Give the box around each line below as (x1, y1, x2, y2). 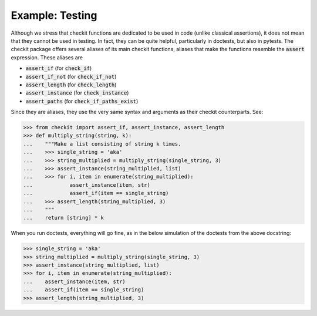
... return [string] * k (23, 214, 104, 221)
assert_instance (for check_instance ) (25, 89, 129, 96)
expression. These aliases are (11, 53, 83, 61)
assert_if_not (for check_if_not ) (25, 73, 117, 80)
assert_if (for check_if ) (25, 65, 92, 72)
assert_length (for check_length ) (25, 81, 117, 88)
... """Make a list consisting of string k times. (23, 140, 181, 147)
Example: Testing (11, 9, 97, 22)
